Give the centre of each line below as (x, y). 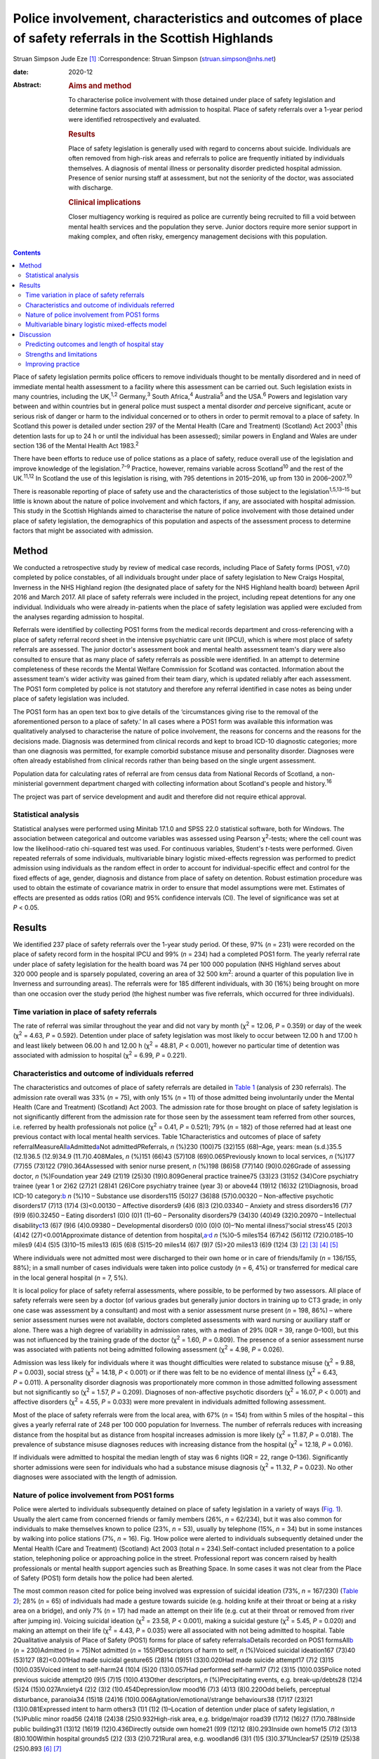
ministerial (28, 784)
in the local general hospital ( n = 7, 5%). (71, 1278)
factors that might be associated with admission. (83, 531)
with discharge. (91, 188)
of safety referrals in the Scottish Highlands (143, 38)
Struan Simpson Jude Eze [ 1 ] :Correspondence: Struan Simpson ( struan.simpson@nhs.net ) (145, 59)
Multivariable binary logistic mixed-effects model (96, 324)
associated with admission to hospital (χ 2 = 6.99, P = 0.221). (100, 1055)
